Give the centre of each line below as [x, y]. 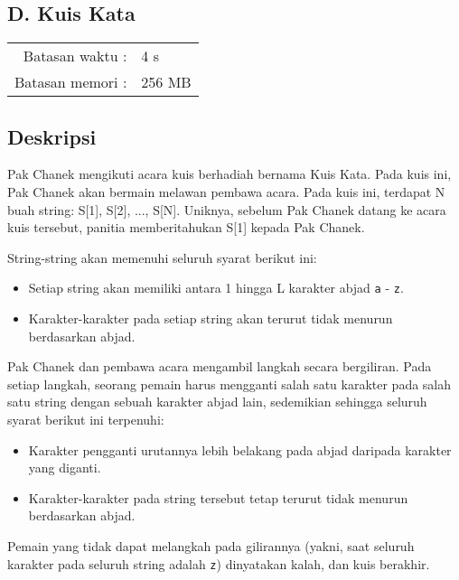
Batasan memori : [71, 82]
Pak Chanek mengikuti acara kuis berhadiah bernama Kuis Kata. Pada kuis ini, [229, 174]
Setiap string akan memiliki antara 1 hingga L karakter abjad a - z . [216, 288]
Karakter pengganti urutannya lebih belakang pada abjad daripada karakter [240, 449]
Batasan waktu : [75, 56]
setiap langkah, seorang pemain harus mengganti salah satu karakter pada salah [229, 384]
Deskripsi [52, 136]
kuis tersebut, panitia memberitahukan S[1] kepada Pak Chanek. [186, 227]
